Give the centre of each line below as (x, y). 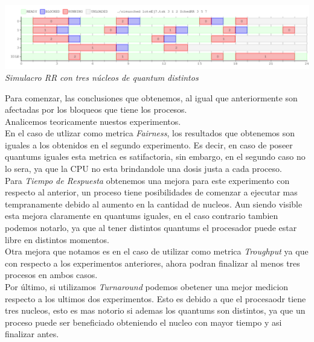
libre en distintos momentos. (57, 239)
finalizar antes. (32, 334)
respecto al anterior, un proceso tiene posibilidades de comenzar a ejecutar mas (151, 192)
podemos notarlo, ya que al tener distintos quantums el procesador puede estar (151, 228)
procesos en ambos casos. (51, 275)
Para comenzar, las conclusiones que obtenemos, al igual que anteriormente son (151, 97)
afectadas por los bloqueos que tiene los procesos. (96, 109)
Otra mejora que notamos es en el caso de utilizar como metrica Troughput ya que (157, 251)
